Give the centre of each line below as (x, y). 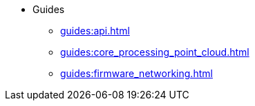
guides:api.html (95, 31)
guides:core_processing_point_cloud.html (155, 52)
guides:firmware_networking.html (136, 73)
